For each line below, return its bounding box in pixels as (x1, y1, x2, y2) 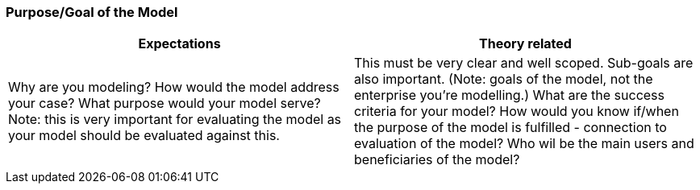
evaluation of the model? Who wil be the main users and (354, 135, 694, 152)
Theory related (479, 35, 572, 52)
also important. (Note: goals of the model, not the (354, 71, 653, 88)
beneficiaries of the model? (354, 151, 520, 168)
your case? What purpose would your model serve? (8, 95, 321, 112)
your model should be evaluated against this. (8, 127, 280, 144)
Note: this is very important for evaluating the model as (8, 111, 342, 128)
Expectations (138, 35, 221, 52)
